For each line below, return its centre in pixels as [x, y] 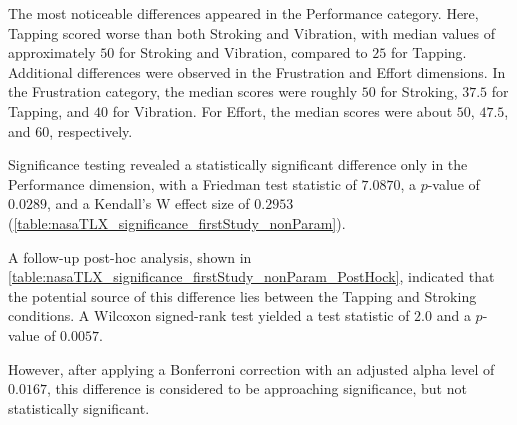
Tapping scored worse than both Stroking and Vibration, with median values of [251, 32]
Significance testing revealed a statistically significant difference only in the [238, 164]
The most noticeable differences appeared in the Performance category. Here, [243, 13]
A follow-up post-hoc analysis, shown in [130, 256]
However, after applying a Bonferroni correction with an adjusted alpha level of [251, 368]
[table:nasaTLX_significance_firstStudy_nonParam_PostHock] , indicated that [251, 276]
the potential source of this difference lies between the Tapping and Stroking [242, 295]
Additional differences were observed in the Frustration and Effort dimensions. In [257, 71]
